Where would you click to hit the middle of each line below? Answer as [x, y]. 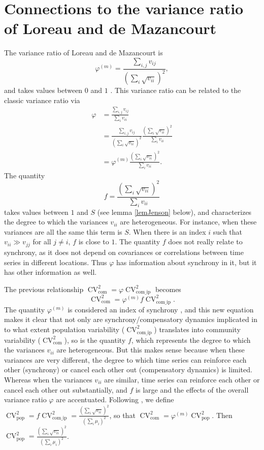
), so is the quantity [95, 340]
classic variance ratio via [42, 100]
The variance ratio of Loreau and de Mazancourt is [84, 53]
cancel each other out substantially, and [66, 389]
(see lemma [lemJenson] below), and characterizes [174, 212]
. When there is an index [167, 231]
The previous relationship [44, 289]
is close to [94, 242]
